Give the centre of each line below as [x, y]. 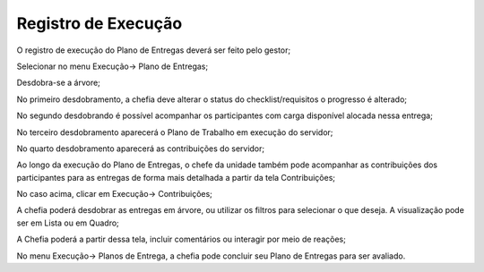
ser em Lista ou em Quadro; [68, 223]
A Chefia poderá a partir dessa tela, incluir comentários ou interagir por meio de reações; [181, 239]
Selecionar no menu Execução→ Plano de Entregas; [112, 66]
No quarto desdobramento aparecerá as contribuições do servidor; [141, 149]
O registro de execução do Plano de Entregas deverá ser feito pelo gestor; [154, 50]
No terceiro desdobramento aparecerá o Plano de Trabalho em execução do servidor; [175, 132]
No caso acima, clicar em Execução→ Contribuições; [114, 194]
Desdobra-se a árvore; [58, 83]
